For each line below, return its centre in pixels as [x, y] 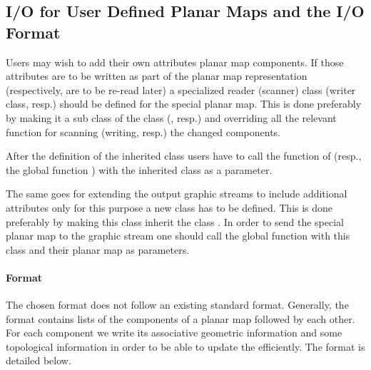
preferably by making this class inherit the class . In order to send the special [175, 221]
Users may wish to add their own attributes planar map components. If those [175, 62]
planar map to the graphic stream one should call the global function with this [178, 236]
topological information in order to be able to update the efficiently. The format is [185, 346]
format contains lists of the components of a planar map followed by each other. [181, 318]
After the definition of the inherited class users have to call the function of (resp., [184, 156]
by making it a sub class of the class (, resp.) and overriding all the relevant [171, 117]
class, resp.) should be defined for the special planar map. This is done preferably [184, 104]
